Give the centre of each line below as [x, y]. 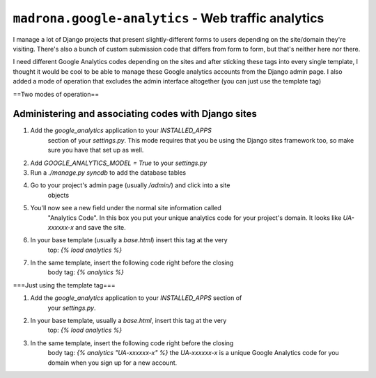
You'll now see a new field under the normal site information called [126, 208]
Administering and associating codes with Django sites [135, 114]
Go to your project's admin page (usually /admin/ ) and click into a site [130, 185]
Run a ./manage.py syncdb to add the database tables [108, 172]
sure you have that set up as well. [96, 150]
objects [58, 195]
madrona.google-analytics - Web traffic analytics [169, 18]
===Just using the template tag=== [64, 285]
